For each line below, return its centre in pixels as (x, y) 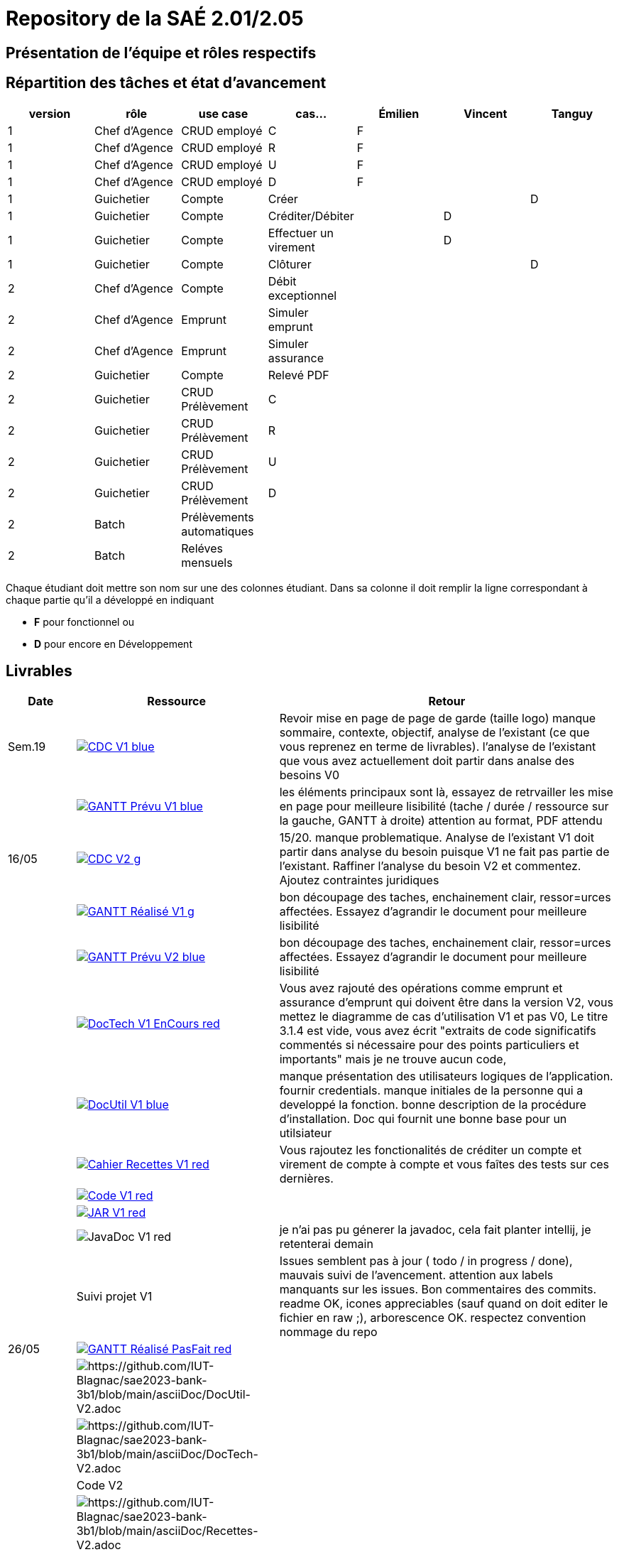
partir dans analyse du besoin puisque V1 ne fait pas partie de (444, 852)
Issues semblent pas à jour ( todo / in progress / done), (426, 1261)
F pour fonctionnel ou (84, 622)
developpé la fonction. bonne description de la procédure (433, 1105)
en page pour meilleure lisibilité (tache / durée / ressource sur (444, 807)
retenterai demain (326, 1244)
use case (223, 113)
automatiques (218, 531)
